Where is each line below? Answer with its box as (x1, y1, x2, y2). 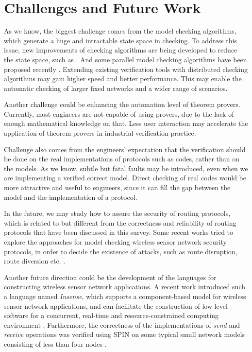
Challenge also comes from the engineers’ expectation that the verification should (4, 144, 246, 154)
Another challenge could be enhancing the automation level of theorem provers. (4, 99, 240, 109)
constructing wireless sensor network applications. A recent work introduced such (4, 282, 246, 292)
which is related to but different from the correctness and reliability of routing (4, 217, 236, 228)
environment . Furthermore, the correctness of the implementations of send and (4, 319, 240, 330)
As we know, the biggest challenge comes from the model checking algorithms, (4, 26, 236, 36)
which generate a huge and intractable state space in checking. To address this (4, 35, 237, 45)
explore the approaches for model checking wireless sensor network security (4, 237, 227, 246)
